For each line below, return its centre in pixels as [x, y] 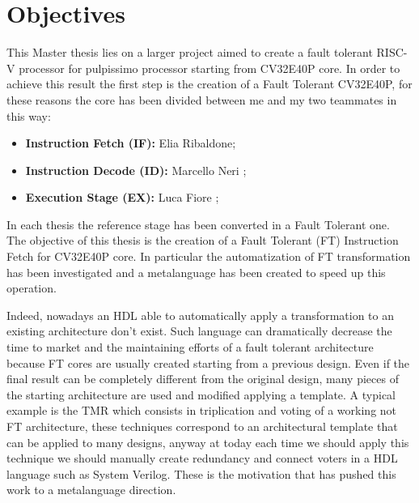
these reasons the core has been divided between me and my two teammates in [202, 99]
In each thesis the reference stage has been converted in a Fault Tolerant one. [198, 224]
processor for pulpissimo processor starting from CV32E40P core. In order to [209, 68]
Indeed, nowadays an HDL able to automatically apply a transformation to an [200, 315]
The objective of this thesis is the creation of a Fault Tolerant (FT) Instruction [203, 240]
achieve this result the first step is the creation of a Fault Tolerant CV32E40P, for [209, 84]
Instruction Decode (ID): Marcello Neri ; [136, 170]
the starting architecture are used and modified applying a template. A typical [201, 394]
